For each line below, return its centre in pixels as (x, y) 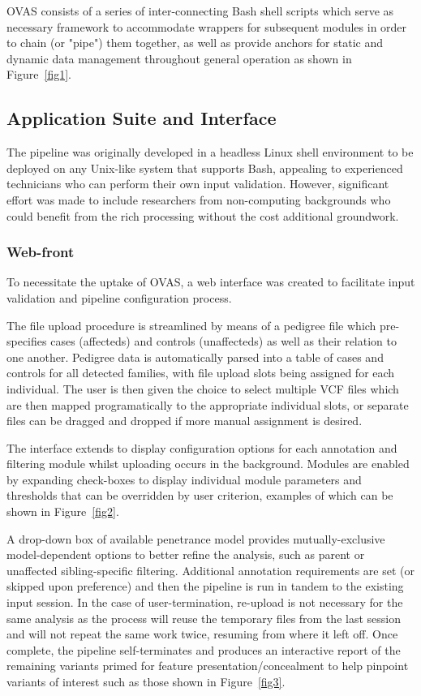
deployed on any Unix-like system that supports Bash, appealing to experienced (205, 168)
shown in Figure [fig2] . (63, 511)
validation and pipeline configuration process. (119, 297)
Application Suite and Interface (142, 118)
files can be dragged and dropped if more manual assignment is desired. (185, 421)
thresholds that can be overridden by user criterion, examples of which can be (200, 495)
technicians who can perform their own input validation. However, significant (198, 184)
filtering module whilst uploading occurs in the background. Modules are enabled (208, 464)
